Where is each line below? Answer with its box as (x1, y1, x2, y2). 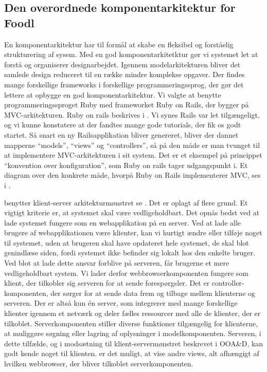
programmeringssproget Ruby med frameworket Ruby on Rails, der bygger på (4, 99, 249, 110)
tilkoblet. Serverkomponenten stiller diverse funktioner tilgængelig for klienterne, (4, 318, 258, 328)
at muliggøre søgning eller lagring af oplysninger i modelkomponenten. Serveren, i (4, 328, 261, 339)
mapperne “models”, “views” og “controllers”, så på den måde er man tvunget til (4, 139, 260, 150)
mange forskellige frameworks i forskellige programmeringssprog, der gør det (4, 79, 244, 89)
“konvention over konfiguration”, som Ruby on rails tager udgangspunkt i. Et (4, 159, 248, 170)
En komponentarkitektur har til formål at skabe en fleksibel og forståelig (4, 39, 234, 49)
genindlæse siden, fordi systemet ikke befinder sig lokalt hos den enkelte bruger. (4, 247, 255, 258)
